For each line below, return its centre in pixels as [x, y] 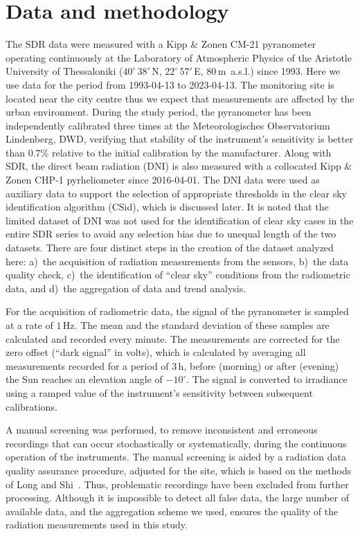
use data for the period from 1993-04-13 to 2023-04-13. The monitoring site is [170, 84]
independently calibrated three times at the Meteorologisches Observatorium [168, 125]
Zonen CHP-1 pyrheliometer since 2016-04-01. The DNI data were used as [163, 180]
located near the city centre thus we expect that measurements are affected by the [180, 98]
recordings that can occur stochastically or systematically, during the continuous [176, 443]
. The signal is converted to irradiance [267, 379]
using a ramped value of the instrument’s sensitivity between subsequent [159, 392]
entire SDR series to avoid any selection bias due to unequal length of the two [171, 234]
